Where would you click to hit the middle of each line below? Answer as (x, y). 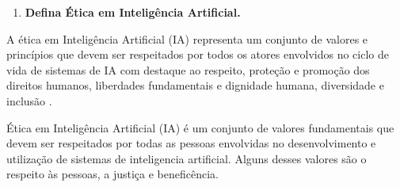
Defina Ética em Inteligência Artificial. (133, 12)
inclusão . (29, 100)
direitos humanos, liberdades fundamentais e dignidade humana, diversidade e (195, 85)
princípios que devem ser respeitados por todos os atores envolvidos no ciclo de (198, 54)
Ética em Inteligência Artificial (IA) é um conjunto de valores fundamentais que (200, 127)
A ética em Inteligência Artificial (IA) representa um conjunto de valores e (187, 38)
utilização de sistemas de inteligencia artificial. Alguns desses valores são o (187, 158)
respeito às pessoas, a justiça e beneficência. (113, 174)
